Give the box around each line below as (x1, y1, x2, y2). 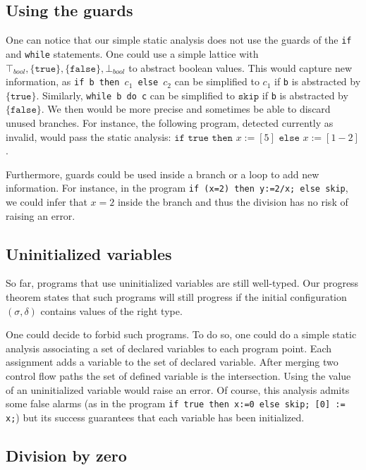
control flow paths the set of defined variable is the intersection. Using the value (6, 369, 351, 383)
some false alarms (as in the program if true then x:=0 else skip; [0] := (6, 396, 346, 411)
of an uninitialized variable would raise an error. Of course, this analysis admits (6, 382, 350, 397)
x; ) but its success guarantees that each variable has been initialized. (6, 409, 305, 424)
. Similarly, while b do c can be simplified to (36, 87, 236, 102)
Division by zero (6, 444, 127, 466)
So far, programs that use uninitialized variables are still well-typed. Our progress (6, 276, 359, 290)
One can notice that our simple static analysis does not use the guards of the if (6, 32, 352, 47)
